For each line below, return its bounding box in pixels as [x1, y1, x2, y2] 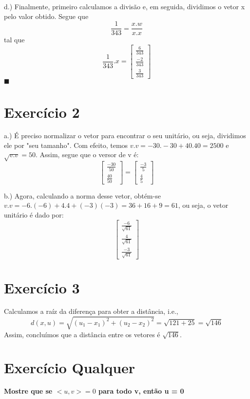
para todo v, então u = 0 [98, 386, 184, 396]
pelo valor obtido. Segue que [4, 11, 89, 21]
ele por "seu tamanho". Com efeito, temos [4, 140, 128, 150]
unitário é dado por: [4, 209, 64, 219]
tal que [4, 35, 25, 45]
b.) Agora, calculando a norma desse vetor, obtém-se [4, 190, 161, 200]
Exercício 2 [4, 102, 80, 122]
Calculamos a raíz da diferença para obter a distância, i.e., [4, 306, 178, 316]
